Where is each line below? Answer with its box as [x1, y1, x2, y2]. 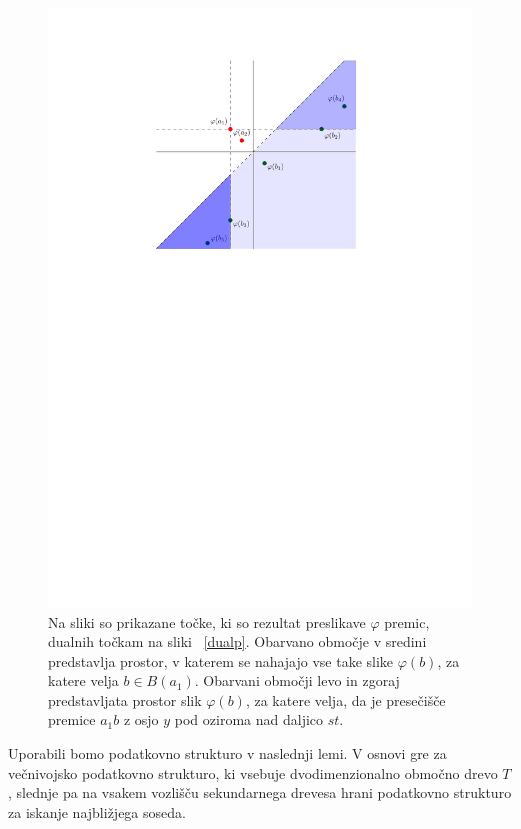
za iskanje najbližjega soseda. [8, 801, 186, 822]
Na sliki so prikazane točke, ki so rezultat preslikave [48, 611, 366, 632]
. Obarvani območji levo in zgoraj [194, 670, 400, 691]
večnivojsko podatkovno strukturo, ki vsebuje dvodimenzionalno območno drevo [8, 762, 498, 783]
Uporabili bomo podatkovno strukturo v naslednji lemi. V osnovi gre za [8, 743, 447, 764]
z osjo [123, 709, 159, 730]
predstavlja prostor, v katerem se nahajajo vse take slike [48, 650, 394, 671]
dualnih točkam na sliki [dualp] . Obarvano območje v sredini [48, 631, 427, 652]
